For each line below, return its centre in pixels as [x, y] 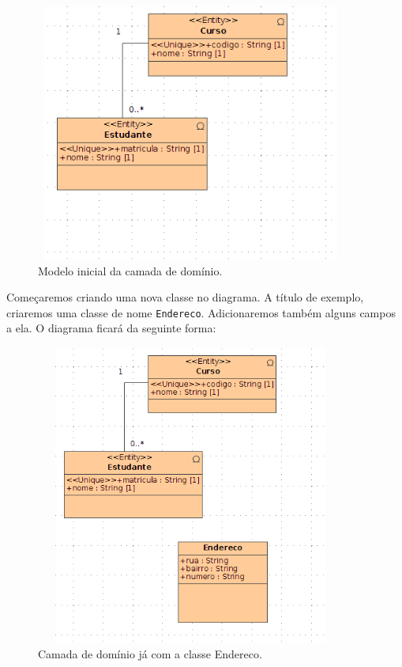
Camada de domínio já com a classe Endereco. [150, 653]
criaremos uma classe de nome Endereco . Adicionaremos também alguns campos [201, 312]
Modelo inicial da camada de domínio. [130, 270]
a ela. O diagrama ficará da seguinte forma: [111, 328]
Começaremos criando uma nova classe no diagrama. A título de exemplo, [185, 297]
